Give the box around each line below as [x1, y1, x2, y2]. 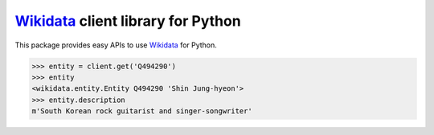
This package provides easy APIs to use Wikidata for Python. [14, 40, 217, 50]
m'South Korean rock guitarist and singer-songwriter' [31, 107, 252, 116]
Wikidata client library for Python [14, 12, 241, 30]
